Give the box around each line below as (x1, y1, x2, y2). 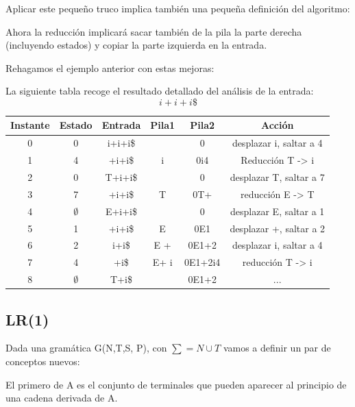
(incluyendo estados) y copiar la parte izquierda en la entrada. (5, 38, 267, 52)
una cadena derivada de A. (5, 391, 118, 405)
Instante (10, 118, 50, 132)
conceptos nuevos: (5, 354, 80, 368)
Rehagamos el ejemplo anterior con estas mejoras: (5, 60, 215, 75)
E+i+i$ (105, 203, 137, 218)
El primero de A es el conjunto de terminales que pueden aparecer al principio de (5, 377, 347, 391)
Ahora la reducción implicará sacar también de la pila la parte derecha (5, 24, 302, 38)
